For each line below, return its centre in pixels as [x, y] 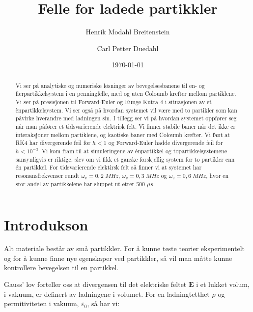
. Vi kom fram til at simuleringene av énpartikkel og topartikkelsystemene [132, 151]
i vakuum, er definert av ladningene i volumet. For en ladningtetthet [107, 294]
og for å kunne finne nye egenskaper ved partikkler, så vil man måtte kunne [118, 258]
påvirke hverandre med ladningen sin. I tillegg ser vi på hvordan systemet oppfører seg [126, 118]
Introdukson [46, 225]
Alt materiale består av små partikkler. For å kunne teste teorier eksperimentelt [125, 248]
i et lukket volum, [223, 284]
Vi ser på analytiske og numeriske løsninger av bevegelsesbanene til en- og [110, 85]
